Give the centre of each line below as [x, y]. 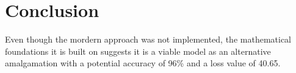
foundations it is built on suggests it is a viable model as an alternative [138, 51]
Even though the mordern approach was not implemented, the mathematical [148, 39]
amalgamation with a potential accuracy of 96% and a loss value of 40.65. [143, 63]
